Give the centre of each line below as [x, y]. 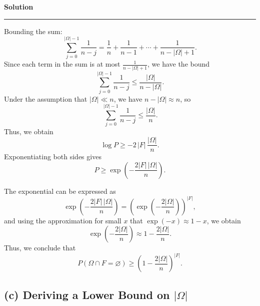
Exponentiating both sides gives [53, 157]
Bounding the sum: [33, 31]
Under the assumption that [46, 98]
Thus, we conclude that [40, 248]
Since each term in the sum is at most [62, 64]
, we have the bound [179, 64]
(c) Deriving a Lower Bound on [87, 294]
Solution [19, 7]
